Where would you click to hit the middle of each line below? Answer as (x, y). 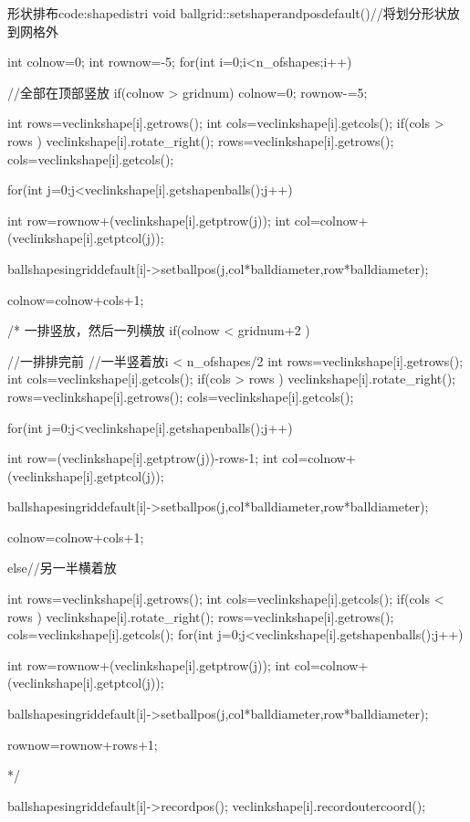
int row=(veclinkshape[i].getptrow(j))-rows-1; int (143, 458)
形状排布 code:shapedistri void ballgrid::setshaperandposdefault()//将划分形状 (227, 13)
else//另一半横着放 (62, 568)
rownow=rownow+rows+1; (83, 744)
